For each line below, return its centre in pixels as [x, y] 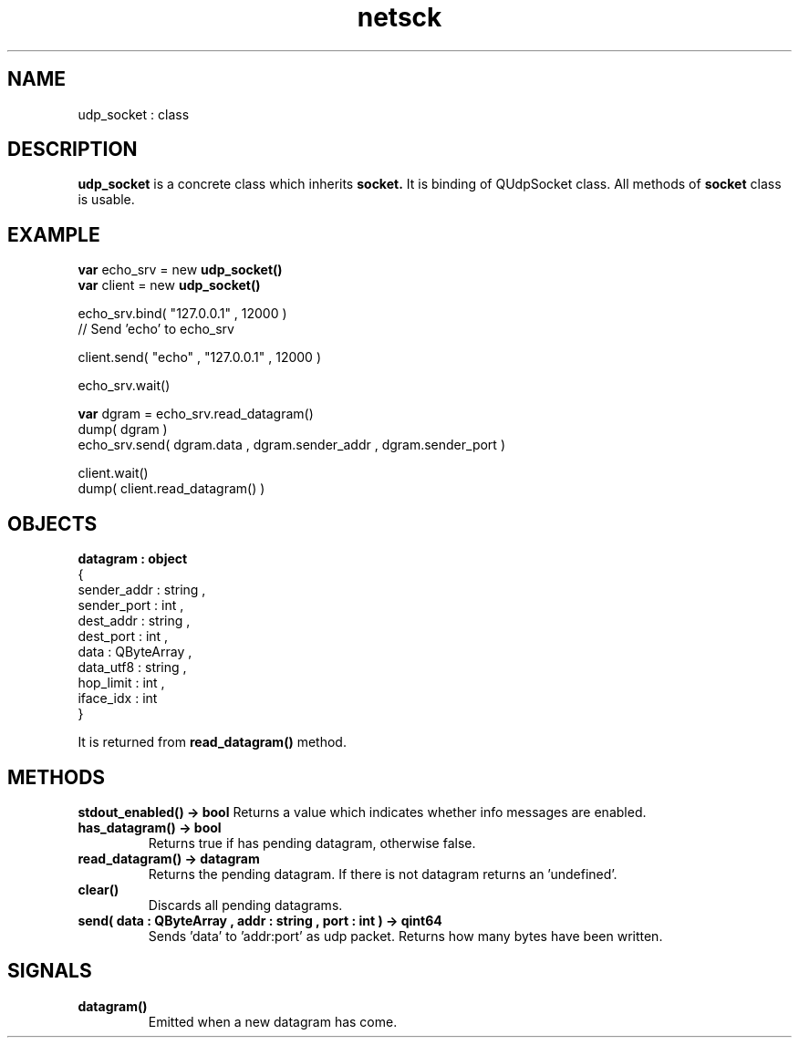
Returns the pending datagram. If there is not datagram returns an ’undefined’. [383, 874]
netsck [399, 17]
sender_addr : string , [142, 590]
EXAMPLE [54, 234]
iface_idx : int [118, 698]
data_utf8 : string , [132, 667]
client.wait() [113, 473]
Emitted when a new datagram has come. [273, 1021]
